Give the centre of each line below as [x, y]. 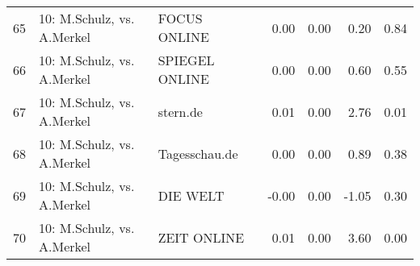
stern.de [180, 111]
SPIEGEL [186, 60]
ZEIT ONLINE [201, 237]
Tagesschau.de [198, 153]
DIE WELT [191, 195]
